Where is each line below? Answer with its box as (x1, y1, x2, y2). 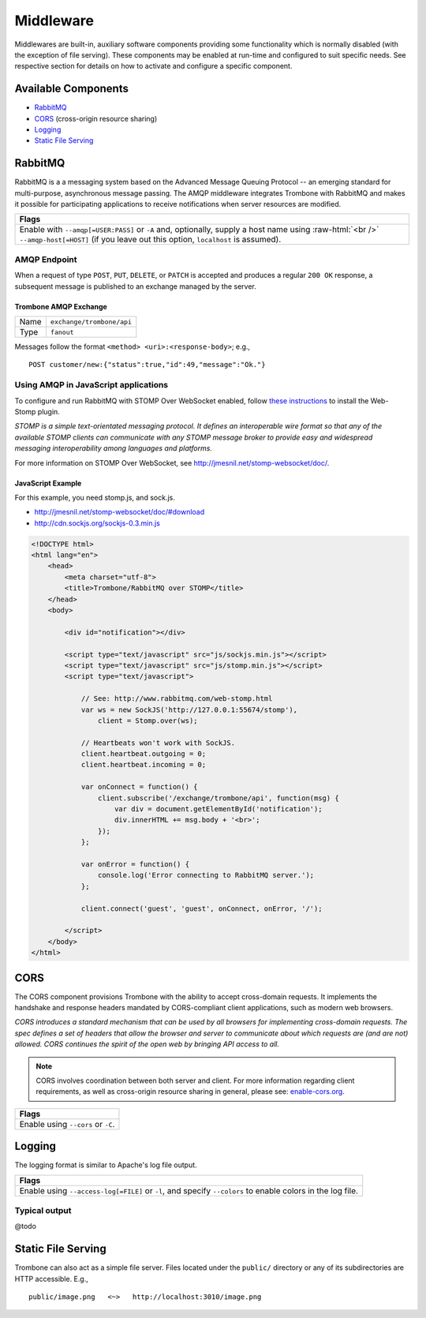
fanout (50, 328, 74, 336)
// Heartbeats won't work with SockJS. (80, 738, 236, 747)
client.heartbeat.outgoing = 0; (80, 750, 207, 758)
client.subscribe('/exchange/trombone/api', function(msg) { (97, 793, 339, 803)
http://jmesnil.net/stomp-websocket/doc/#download (34, 507, 205, 517)
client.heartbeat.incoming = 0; (80, 760, 207, 769)
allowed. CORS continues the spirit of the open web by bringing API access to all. (14, 1039, 280, 1049)
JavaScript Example (14, 478, 82, 488)
